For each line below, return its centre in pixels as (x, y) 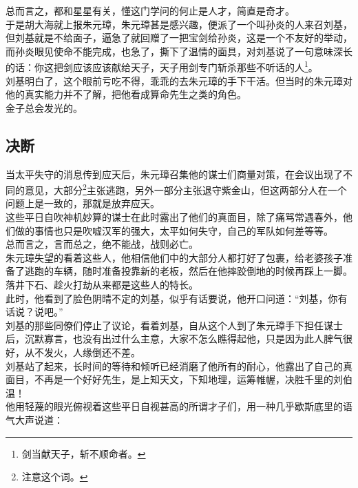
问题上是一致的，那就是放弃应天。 (83, 203)
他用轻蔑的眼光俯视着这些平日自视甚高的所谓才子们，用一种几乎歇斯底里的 (174, 406)
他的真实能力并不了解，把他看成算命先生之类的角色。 (126, 94)
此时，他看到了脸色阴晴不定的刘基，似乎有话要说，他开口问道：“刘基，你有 (177, 298)
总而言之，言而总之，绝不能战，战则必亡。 (102, 244)
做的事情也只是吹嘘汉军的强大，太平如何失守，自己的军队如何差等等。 (174, 230)
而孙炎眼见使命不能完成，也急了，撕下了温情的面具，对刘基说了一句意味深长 (179, 51)
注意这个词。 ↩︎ (55, 477)
